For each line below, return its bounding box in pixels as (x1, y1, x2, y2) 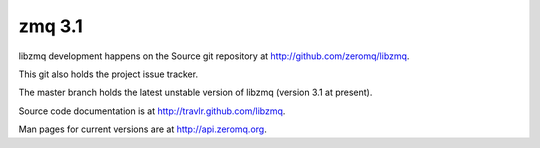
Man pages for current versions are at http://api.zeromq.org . (18, 123, 267, 135)
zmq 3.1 (18, 15, 84, 37)
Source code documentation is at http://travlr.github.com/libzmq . (18, 105, 286, 117)
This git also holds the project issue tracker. (18, 68, 199, 80)
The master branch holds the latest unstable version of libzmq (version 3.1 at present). (18, 86, 373, 99)
